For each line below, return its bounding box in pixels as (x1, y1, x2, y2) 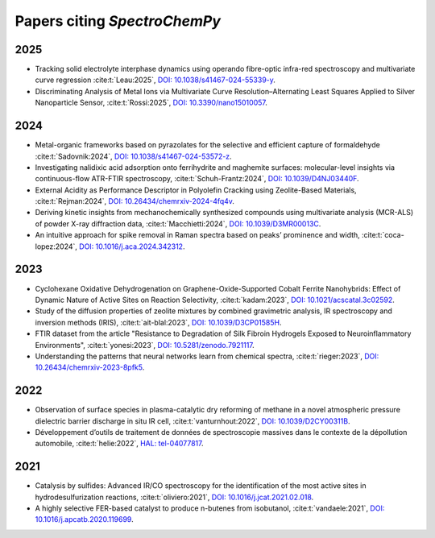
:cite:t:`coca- (361, 230, 404, 240)
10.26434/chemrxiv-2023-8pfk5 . (35, 362, 145, 372)
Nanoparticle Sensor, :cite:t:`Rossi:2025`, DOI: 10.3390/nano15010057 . (35, 97, 267, 108)
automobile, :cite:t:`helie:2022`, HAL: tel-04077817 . (35, 439, 204, 449)
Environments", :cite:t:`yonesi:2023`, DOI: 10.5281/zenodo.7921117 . (35, 340, 255, 350)
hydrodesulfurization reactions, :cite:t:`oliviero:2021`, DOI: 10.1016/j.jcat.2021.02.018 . (35, 492, 314, 502)
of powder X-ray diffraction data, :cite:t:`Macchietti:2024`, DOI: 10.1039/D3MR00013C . (35, 218, 321, 229)
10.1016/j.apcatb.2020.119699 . (35, 515, 134, 524)
